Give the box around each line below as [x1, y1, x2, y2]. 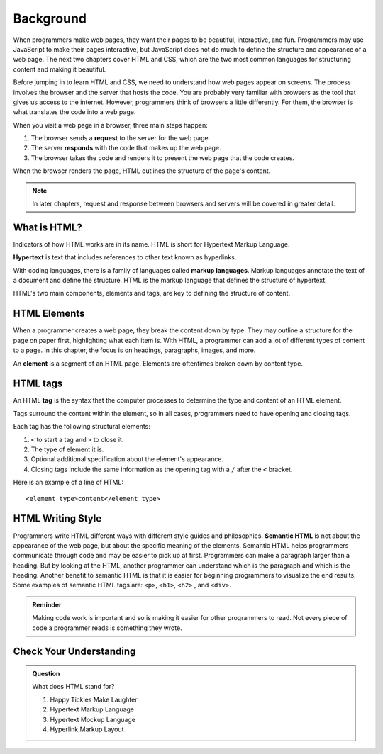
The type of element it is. [30, 445, 104, 454]
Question [32, 670, 60, 678]
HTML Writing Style [13, 512, 102, 524]
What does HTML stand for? [32, 682, 115, 691]
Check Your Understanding [13, 646, 136, 658]
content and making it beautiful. [13, 64, 106, 74]
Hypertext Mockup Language [50, 715, 136, 724]
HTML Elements [13, 308, 85, 320]
